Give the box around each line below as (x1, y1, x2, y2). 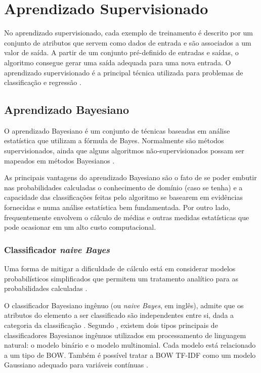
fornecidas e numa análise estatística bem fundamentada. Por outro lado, (4, 202, 231, 213)
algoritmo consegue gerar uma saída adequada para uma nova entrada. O (4, 57, 231, 67)
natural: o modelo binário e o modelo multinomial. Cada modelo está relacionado (4, 340, 256, 350)
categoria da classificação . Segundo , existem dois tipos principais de (4, 320, 218, 330)
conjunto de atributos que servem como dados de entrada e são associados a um (4, 37, 251, 48)
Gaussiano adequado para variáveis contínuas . (4, 359, 148, 370)
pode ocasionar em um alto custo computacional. (4, 222, 156, 232)
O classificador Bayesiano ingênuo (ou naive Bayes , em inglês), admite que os (4, 300, 244, 310)
